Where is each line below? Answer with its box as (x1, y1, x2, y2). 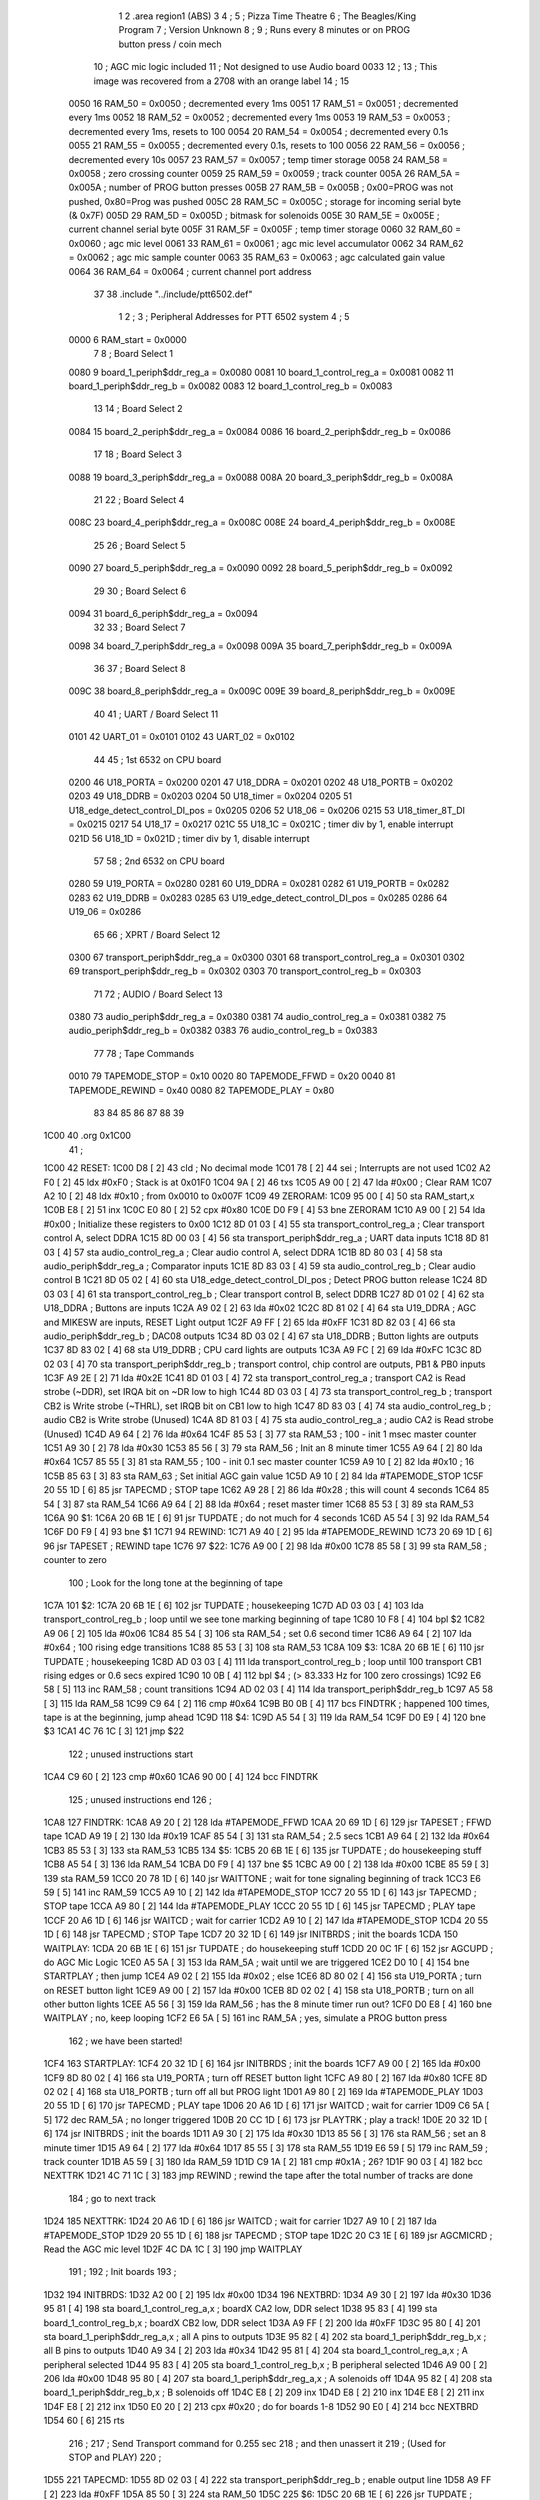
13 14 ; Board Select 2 (93, 403, 183, 415)
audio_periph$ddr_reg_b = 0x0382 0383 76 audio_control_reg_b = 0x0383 (68, 1025, 378, 1037)
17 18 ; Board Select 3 (93, 448, 182, 460)
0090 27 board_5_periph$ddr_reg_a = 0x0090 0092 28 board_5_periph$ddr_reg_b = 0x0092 (68, 562, 454, 574)
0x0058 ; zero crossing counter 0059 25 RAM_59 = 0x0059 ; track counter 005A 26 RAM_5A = (68, 167, 461, 179)
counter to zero (43, 1554, 107, 1566)
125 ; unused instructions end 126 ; (68, 1793, 212, 1805)
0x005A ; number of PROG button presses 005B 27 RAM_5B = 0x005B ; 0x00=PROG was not (68, 181, 454, 194)
